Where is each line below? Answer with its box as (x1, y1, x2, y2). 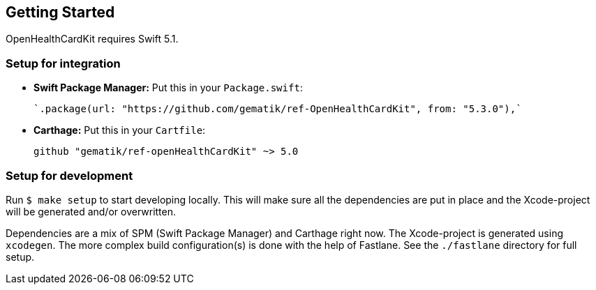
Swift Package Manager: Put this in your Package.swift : (33, 82, 303, 94)
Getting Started (6, 3, 115, 21)
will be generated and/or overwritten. (6, 205, 177, 217)
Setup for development (6, 168, 133, 183)
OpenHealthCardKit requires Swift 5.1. (6, 33, 179, 45)
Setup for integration (6, 56, 121, 70)
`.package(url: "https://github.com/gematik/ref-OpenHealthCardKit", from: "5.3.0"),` (33, 103, 522, 115)
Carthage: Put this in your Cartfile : (33, 124, 206, 137)
